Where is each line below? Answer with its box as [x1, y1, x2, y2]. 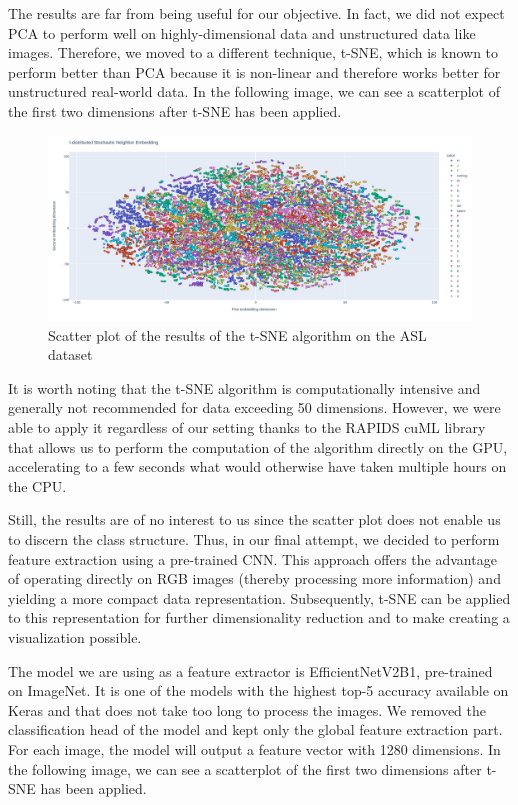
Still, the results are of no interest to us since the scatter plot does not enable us [8, 509, 501, 530]
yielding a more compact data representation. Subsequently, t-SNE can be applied [8, 587, 511, 608]
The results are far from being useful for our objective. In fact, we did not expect [8, 3, 505, 23]
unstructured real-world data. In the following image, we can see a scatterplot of [8, 81, 500, 102]
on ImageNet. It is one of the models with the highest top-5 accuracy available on [8, 680, 509, 701]
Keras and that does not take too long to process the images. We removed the [8, 699, 487, 720]
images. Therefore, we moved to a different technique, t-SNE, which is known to [8, 42, 499, 63]
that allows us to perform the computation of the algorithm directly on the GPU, [8, 436, 508, 457]
